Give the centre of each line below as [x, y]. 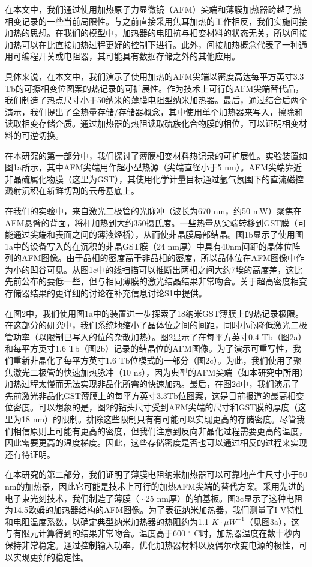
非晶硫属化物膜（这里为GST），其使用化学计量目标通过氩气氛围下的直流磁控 [154, 178]
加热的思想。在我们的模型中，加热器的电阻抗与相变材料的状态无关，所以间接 [156, 33]
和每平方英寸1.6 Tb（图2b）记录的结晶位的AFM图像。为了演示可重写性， [149, 348]
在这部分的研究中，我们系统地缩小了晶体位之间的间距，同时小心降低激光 [148, 325]
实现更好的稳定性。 [51, 556]
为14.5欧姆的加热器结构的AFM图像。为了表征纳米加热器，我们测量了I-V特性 [154, 510]
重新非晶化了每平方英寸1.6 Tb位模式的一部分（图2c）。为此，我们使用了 [153, 360]
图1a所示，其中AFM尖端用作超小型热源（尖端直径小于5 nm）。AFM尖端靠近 [154, 167]
